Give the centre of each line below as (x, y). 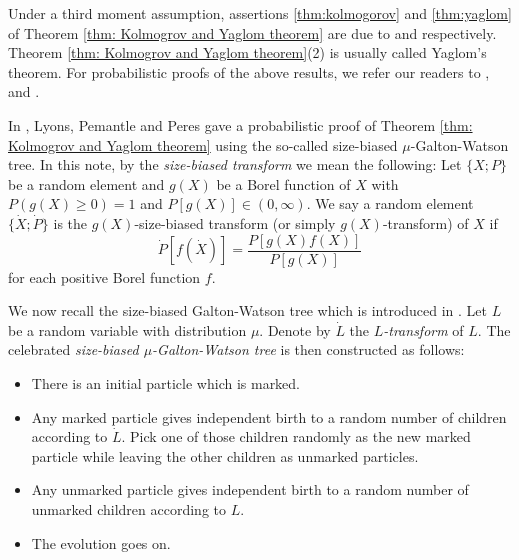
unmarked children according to (128, 508)
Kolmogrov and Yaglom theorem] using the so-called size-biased (203, 144)
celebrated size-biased (73, 349)
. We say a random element (390, 203)
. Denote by (295, 329)
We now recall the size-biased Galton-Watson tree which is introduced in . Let (248, 310)
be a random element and (86, 183)
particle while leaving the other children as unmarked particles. (225, 455)
